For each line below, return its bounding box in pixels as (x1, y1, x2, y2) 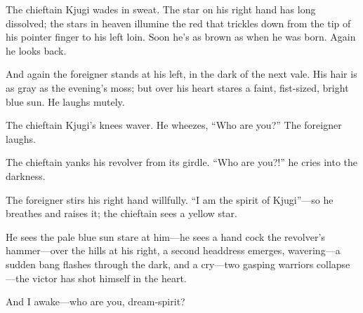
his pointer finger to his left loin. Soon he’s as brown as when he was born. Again (6, 29, 356, 44)
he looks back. (6, 43, 67, 57)
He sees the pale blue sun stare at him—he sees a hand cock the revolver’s (6, 229, 325, 244)
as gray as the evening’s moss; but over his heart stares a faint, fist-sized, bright (6, 80, 349, 95)
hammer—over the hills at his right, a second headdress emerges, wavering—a (6, 243, 341, 258)
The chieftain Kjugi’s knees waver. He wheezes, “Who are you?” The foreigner (6, 118, 342, 132)
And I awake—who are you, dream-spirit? (6, 294, 185, 309)
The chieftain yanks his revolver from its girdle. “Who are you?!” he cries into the (6, 155, 358, 169)
